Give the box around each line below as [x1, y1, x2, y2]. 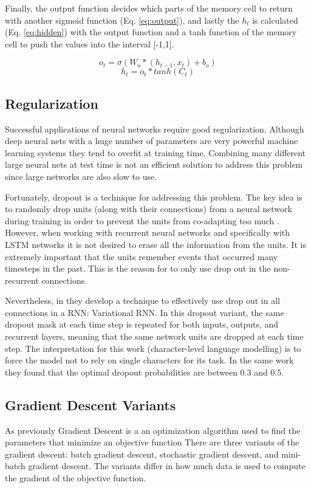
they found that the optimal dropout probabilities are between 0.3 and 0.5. [5, 365, 284, 378]
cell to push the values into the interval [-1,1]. [5, 37, 174, 50]
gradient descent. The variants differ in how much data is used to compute [28, 459, 306, 472]
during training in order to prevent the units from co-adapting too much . [5, 214, 279, 227]
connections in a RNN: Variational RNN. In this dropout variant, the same [5, 306, 284, 318]
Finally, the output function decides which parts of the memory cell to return [5, 2, 293, 14]
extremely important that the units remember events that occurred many [5, 250, 278, 263]
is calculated [252, 13, 298, 26]
